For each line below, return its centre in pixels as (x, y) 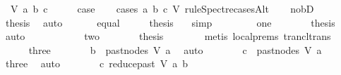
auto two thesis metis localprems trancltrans (168, 36)
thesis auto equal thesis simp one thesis (170, 22)
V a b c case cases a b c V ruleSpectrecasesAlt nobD (162, 8)
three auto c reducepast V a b (96, 63)
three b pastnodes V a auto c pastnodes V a (175, 49)
